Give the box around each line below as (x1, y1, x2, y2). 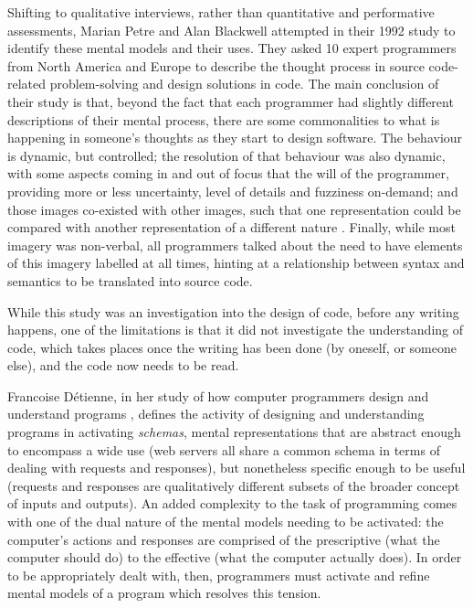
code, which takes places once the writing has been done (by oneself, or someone (7, 337, 457, 357)
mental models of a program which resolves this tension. (7, 583, 321, 603)
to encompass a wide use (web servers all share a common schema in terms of (7, 440, 440, 459)
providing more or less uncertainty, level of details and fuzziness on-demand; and (7, 181, 458, 200)
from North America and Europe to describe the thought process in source (7, 56, 425, 75)
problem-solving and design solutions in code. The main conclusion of (49, 74, 439, 93)
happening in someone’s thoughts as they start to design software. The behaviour (7, 128, 463, 147)
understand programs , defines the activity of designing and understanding (7, 404, 425, 423)
